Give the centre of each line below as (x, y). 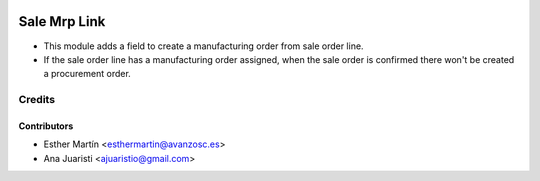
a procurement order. (87, 74)
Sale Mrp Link (62, 21)
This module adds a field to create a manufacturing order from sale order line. (203, 46)
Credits (36, 100)
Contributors (46, 126)
